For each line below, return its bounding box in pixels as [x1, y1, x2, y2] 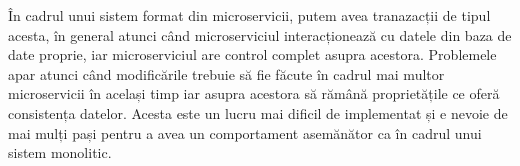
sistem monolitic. [8, 142, 112, 163]
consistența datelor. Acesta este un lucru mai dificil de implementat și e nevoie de [8, 102, 508, 123]
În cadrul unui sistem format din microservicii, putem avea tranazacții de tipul [8, 5, 491, 25]
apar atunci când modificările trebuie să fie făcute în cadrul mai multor [8, 63, 445, 84]
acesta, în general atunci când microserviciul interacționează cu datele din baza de [8, 24, 512, 45]
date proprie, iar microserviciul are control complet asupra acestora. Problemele [8, 44, 497, 65]
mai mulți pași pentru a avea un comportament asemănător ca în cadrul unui [8, 122, 482, 143]
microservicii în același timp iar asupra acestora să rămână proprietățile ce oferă [8, 83, 500, 104]
